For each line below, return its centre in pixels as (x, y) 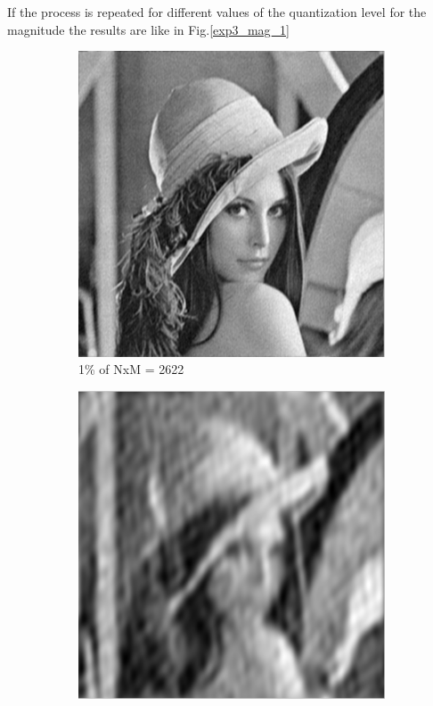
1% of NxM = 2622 (131, 369)
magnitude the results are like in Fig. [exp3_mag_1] (148, 29)
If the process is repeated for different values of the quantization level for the (217, 12)
